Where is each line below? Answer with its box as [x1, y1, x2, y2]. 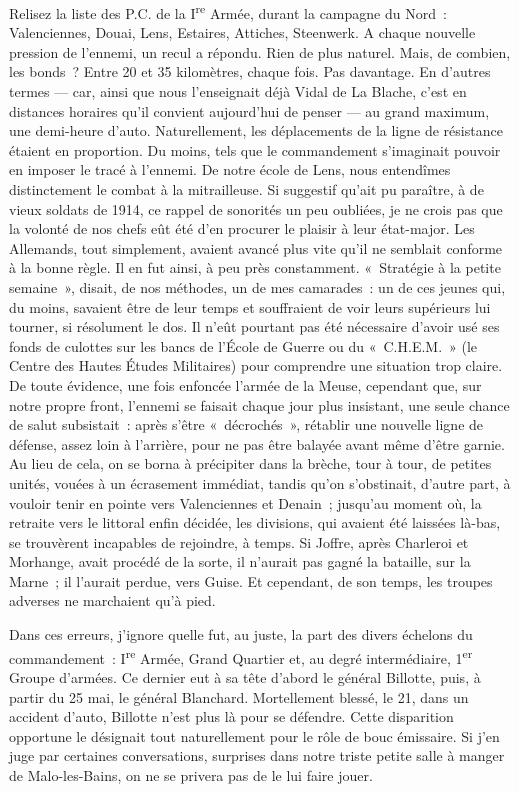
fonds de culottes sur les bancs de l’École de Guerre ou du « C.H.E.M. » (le [9, 335, 478, 356]
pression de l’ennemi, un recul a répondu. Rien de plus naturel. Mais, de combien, [9, 41, 511, 62]
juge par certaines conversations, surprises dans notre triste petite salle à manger [9, 745, 505, 766]
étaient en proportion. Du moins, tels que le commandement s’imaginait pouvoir [9, 139, 501, 160]
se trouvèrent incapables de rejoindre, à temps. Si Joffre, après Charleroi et [9, 531, 469, 552]
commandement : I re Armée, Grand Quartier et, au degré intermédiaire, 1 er [9, 644, 473, 668]
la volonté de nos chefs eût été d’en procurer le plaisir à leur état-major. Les [9, 218, 475, 239]
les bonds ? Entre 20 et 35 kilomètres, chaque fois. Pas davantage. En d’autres [9, 61, 491, 82]
